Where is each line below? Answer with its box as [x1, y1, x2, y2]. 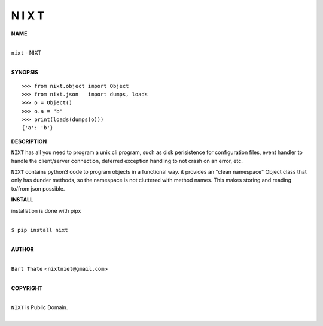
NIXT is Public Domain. [11, 304, 68, 311]
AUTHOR [11, 246, 34, 253]
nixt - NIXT [11, 49, 42, 56]
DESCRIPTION [11, 138, 47, 145]
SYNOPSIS [11, 69, 39, 76]
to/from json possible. [11, 185, 65, 192]
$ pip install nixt [11, 227, 68, 234]
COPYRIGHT [11, 285, 43, 292]
